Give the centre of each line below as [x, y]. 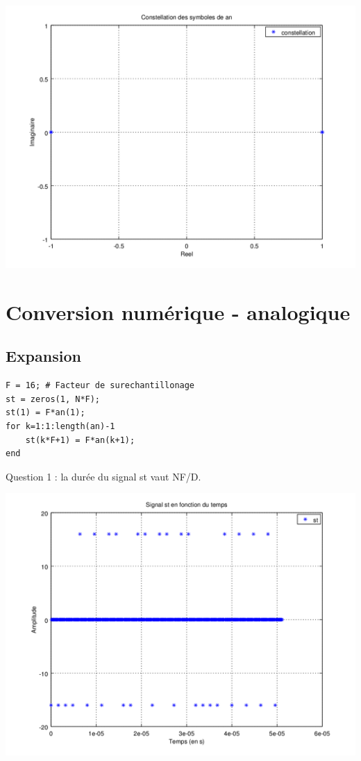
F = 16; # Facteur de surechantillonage [100, 386]
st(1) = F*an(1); [45, 413]
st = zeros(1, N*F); [53, 399]
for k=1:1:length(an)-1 [60, 426]
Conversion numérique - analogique [178, 311]
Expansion [43, 356]
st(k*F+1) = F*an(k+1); [80, 440]
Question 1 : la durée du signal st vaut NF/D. [103, 476]
